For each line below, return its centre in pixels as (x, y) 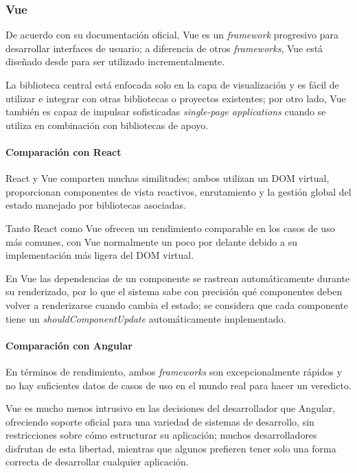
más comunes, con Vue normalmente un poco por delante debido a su (151, 241)
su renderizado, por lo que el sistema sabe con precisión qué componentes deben (174, 291)
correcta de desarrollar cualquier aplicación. (97, 462)
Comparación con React (64, 151)
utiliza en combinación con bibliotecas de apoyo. (107, 125)
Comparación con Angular (69, 345)
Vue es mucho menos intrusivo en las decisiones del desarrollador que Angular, (171, 408)
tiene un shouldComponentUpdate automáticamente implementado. (146, 318)
